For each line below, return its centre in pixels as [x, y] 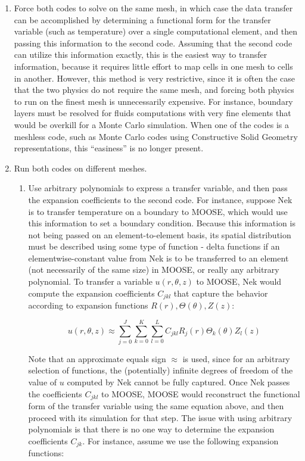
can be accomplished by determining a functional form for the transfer [142, 19]
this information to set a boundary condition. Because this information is [162, 223]
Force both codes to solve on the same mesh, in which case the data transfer [153, 8]
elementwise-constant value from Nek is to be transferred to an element [158, 258]
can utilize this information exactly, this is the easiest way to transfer [141, 54]
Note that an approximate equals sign [97, 358]
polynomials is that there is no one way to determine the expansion [151, 429]
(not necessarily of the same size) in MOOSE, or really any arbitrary [154, 270]
